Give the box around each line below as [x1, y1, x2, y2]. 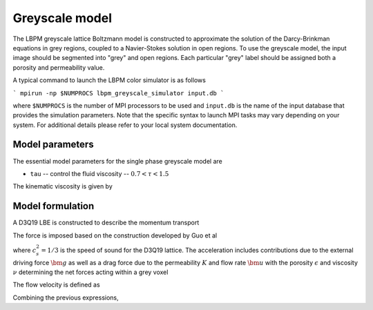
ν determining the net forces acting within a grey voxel [12, 268, 169, 276]
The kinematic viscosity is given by [12, 182, 113, 191]
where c [12, 246, 37, 254]
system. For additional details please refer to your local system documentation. [12, 121, 238, 129]
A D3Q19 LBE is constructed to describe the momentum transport [12, 218, 200, 227]
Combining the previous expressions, [12, 293, 119, 302]
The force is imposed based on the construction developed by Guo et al [12, 231, 218, 240]
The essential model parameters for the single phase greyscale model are [12, 157, 222, 165]
